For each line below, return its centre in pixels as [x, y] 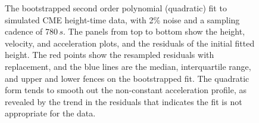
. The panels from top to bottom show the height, [154, 31]
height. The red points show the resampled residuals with [110, 55]
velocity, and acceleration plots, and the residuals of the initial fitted [130, 43]
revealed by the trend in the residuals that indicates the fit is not [124, 101]
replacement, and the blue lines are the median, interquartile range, [128, 66]
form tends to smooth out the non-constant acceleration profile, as [126, 90]
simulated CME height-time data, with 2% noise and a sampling [122, 19]
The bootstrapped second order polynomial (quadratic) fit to [116, 8]
